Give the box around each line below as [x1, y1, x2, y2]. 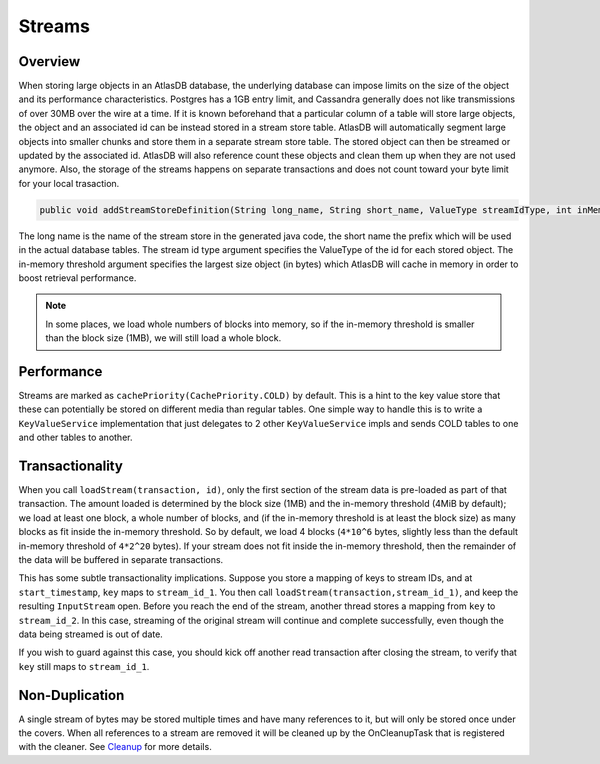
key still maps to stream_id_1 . [18, 660, 150, 672]
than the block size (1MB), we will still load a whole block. [45, 332, 282, 344]
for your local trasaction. [18, 177, 120, 189]
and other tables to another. [18, 431, 133, 444]
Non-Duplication [18, 686, 125, 704]
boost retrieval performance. [18, 271, 137, 284]
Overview [18, 53, 81, 70]
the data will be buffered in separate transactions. [18, 554, 224, 566]
